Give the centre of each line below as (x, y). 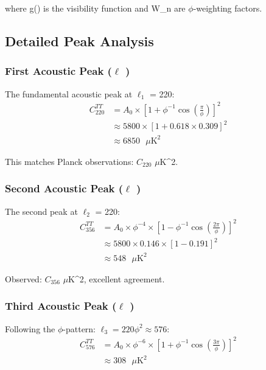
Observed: (23, 278)
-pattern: (79, 328)
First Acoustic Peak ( (58, 71)
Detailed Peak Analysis (79, 40)
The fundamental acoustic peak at (69, 93)
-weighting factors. (228, 8)
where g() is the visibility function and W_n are (95, 8)
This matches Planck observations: (69, 161)
